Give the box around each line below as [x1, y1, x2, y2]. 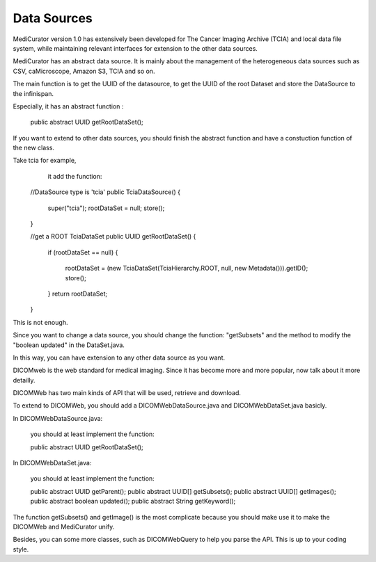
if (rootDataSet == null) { [47, 248, 118, 257]
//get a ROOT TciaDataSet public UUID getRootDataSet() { [30, 232, 196, 241]
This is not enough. [13, 318, 68, 326]
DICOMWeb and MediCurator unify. [13, 522, 115, 531]
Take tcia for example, [13, 156, 77, 165]
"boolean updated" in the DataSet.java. [13, 341, 125, 349]
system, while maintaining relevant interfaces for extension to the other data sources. [13, 44, 258, 52]
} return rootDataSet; [47, 289, 108, 298]
